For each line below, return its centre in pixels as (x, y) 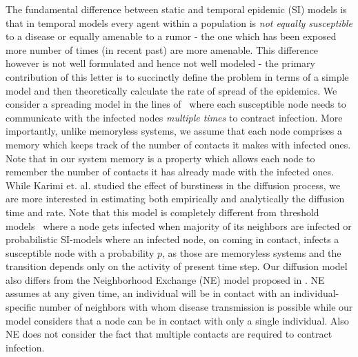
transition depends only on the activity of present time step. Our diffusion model (177, 266)
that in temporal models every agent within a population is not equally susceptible (179, 22)
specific (21, 307)
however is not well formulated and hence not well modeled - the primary (160, 63)
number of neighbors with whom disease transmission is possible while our (196, 307)
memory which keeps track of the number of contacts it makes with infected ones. (178, 144)
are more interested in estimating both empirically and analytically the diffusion (175, 199)
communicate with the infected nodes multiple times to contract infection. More (174, 117)
